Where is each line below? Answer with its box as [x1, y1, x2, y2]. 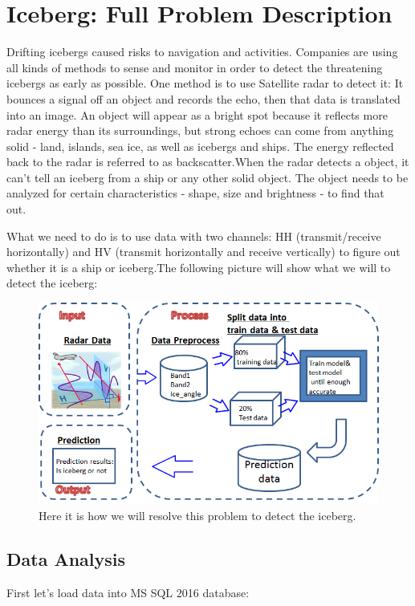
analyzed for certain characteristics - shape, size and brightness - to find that [6, 185, 384, 201]
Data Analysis [6, 546, 126, 571]
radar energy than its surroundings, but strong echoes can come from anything [6, 122, 394, 139]
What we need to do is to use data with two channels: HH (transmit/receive [6, 227, 381, 244]
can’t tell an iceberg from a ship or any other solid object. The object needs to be [6, 169, 409, 185]
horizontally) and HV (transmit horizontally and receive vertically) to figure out [6, 243, 401, 260]
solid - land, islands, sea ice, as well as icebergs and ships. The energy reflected [6, 137, 394, 154]
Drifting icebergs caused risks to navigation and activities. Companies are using [6, 43, 398, 60]
